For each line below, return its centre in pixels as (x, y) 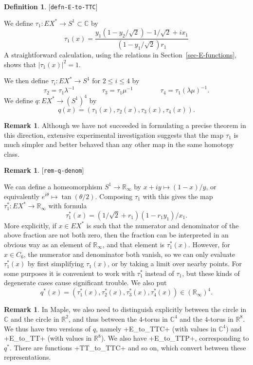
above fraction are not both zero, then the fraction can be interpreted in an (116, 235)
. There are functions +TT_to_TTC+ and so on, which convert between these (128, 347)
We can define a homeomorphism (53, 186)
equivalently (22, 196)
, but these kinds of (211, 273)
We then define (26, 81)
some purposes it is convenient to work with (70, 273)
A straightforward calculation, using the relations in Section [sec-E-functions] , (120, 55)
